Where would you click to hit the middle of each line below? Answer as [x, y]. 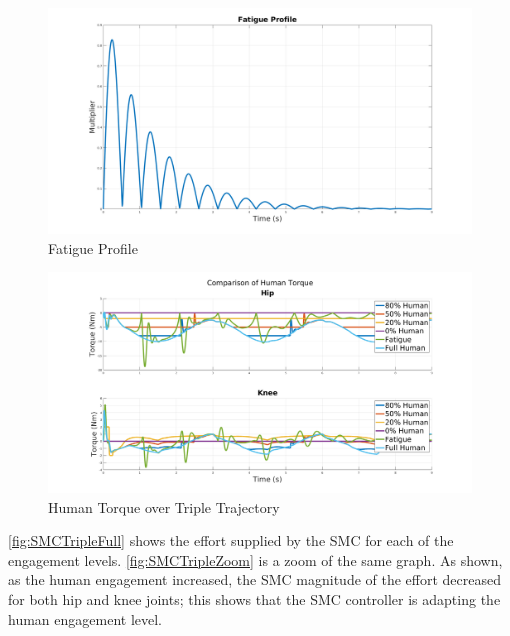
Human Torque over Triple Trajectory [164, 506]
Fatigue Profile [93, 247]
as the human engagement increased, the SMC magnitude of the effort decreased [255, 579]
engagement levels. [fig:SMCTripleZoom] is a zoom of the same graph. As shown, [255, 559]
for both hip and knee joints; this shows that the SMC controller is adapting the [254, 598]
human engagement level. [85, 618]
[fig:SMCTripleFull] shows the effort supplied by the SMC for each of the [231, 540]
